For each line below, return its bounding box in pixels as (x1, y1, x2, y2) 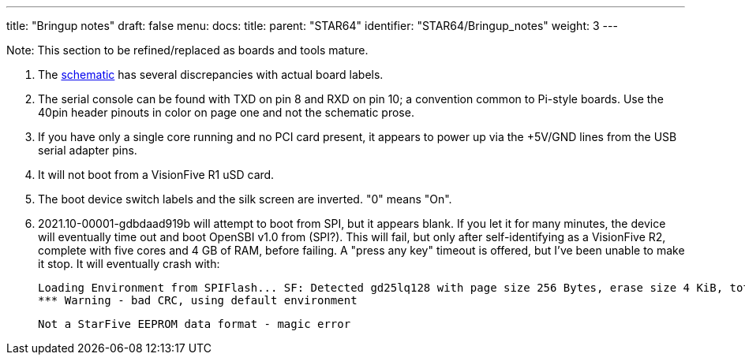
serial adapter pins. (38, 143, 137, 157)
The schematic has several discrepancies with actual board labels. (38, 68, 384, 81)
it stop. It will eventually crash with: (38, 257, 220, 270)
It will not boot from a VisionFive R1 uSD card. (38, 168, 275, 181)
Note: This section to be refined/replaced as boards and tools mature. (6, 43, 369, 57)
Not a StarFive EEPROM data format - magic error (38, 318, 351, 330)
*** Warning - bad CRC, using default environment (38, 294, 358, 307)
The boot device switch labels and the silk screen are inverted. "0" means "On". (38, 192, 452, 206)
